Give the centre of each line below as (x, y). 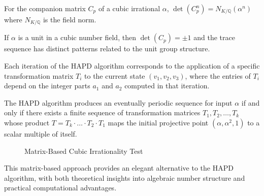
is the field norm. (70, 19)
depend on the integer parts (47, 86)
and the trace (214, 37)
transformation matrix (39, 75)
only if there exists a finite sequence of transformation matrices (102, 112)
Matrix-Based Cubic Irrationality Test (84, 151)
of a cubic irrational (129, 8)
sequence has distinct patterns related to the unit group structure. (107, 48)
